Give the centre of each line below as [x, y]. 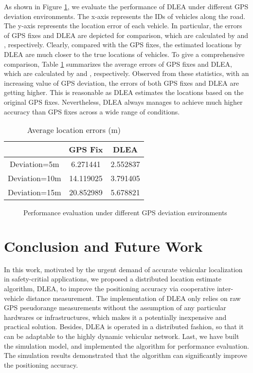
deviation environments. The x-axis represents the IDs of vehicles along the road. [125, 16]
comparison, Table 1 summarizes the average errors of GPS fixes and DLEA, [118, 64]
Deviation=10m [35, 178]
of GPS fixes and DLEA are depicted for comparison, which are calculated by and [126, 35]
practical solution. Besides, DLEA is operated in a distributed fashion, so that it [124, 326]
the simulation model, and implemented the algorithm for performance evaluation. [126, 345]
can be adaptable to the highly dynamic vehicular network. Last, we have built [122, 336]
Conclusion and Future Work [103, 246]
